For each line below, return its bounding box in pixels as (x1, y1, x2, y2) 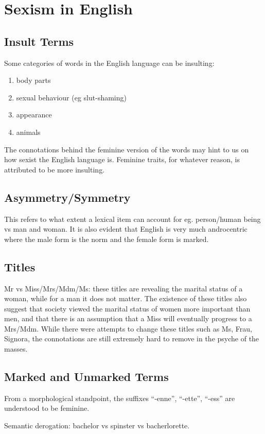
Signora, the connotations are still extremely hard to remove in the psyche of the (4, 333, 259, 344)
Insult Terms (4, 33, 74, 49)
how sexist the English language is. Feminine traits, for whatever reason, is (4, 154, 240, 165)
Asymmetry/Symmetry (4, 189, 131, 205)
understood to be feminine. (4, 403, 90, 413)
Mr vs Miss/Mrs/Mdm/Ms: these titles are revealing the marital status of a (4, 283, 243, 293)
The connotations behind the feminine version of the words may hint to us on (4, 144, 249, 154)
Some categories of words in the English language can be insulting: (4, 57, 215, 68)
